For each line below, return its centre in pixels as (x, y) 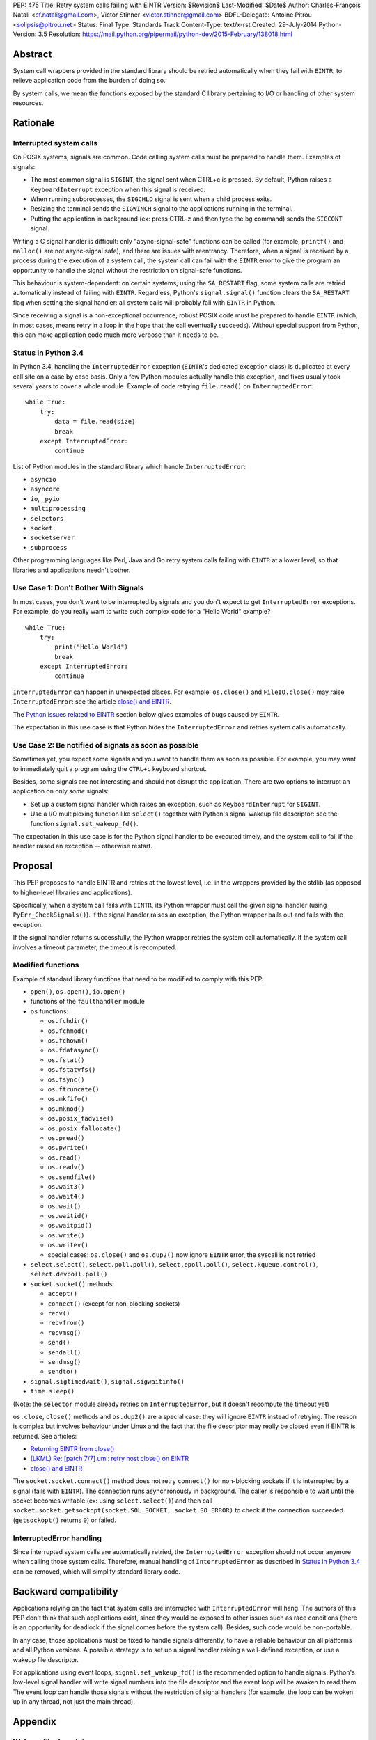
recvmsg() (64, 1332)
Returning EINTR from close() (72, 1449)
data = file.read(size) (95, 422)
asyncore (45, 489)
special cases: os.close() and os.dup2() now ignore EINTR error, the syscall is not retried (182, 1255)
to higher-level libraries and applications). (72, 892)
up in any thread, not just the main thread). (74, 1702)
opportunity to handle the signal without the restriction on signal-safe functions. (127, 270)
